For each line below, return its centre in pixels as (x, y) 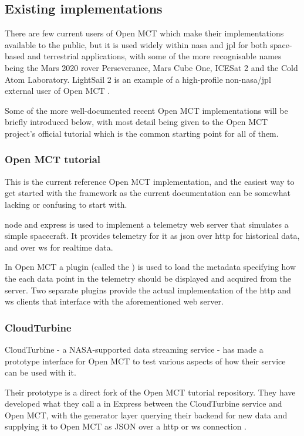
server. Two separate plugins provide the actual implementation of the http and (148, 290)
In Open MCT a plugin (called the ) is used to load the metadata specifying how (151, 267)
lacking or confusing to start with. (66, 204)
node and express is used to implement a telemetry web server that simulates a (147, 224)
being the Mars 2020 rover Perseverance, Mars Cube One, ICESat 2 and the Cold (151, 67)
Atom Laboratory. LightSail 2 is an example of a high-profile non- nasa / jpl (138, 79)
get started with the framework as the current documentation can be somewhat (148, 193)
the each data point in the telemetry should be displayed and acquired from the (148, 278)
